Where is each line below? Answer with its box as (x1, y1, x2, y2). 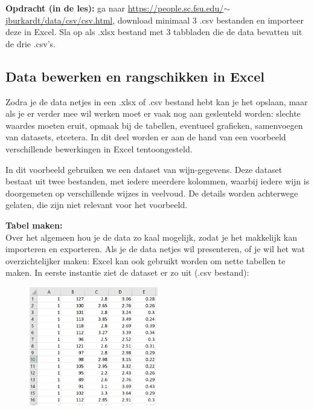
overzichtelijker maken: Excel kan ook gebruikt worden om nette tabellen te (5, 254, 286, 267)
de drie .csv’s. (5, 37, 56, 50)
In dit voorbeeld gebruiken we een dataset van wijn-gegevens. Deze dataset (5, 163, 283, 175)
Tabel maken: (5, 218, 63, 231)
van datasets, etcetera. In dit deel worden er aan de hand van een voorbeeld (5, 131, 286, 143)
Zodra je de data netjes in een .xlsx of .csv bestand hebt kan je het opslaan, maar (5, 95, 308, 108)
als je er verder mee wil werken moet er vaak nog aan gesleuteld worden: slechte (5, 107, 301, 120)
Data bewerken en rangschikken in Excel (5, 67, 265, 85)
